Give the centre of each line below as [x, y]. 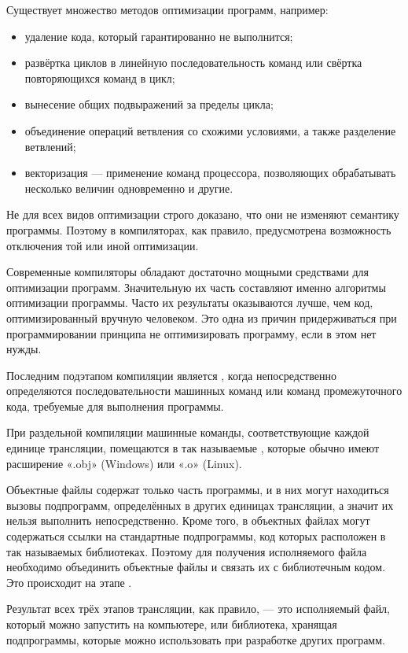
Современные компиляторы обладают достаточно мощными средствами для [188, 272]
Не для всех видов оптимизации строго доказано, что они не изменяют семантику [203, 214]
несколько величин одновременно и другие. [129, 188]
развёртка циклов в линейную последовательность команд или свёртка [193, 63]
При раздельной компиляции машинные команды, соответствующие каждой [188, 432]
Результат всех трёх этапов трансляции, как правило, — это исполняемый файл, [198, 609]
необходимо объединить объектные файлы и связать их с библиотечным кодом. [196, 567]
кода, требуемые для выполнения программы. [115, 406]
